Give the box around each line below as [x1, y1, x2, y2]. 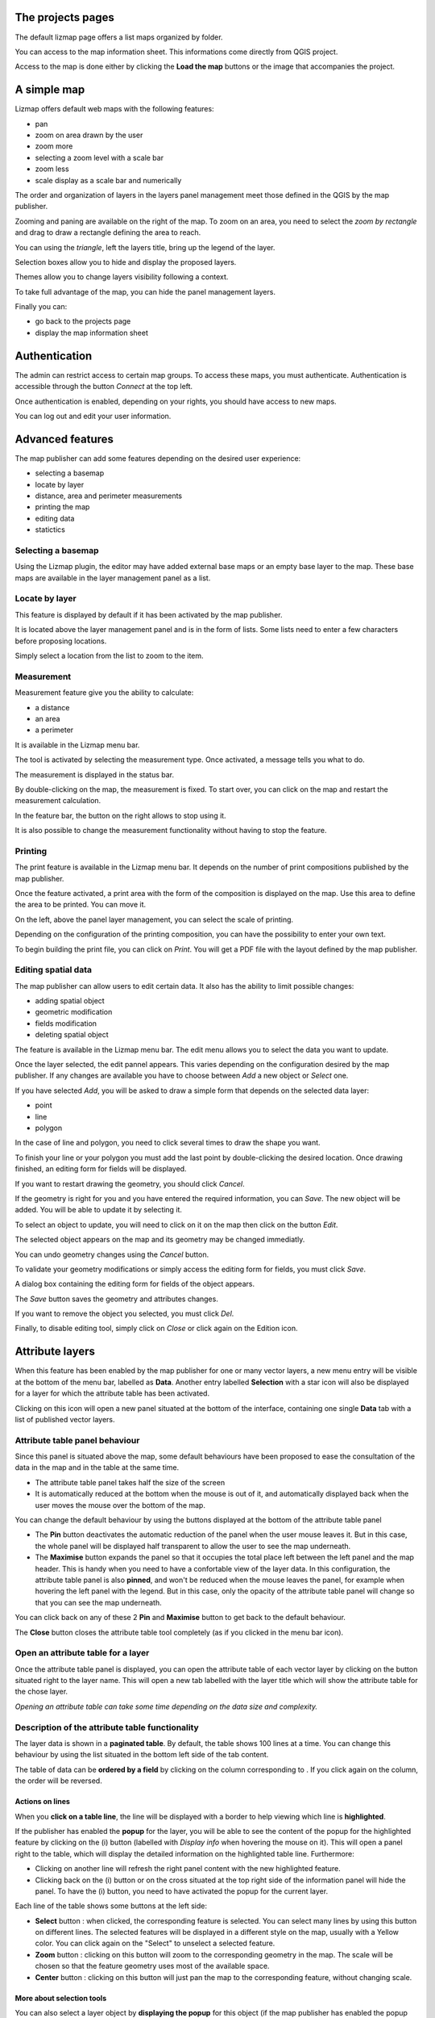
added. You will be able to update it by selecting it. [14, 1205, 183, 1215]
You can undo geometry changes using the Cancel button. [14, 1250, 209, 1259]
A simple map [14, 83, 85, 97]
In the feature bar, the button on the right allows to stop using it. [14, 810, 226, 820]
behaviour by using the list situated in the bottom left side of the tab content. [14, 1750, 269, 1760]
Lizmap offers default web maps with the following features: [14, 104, 214, 114]
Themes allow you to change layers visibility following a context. [14, 272, 229, 282]
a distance [35, 702, 70, 712]
